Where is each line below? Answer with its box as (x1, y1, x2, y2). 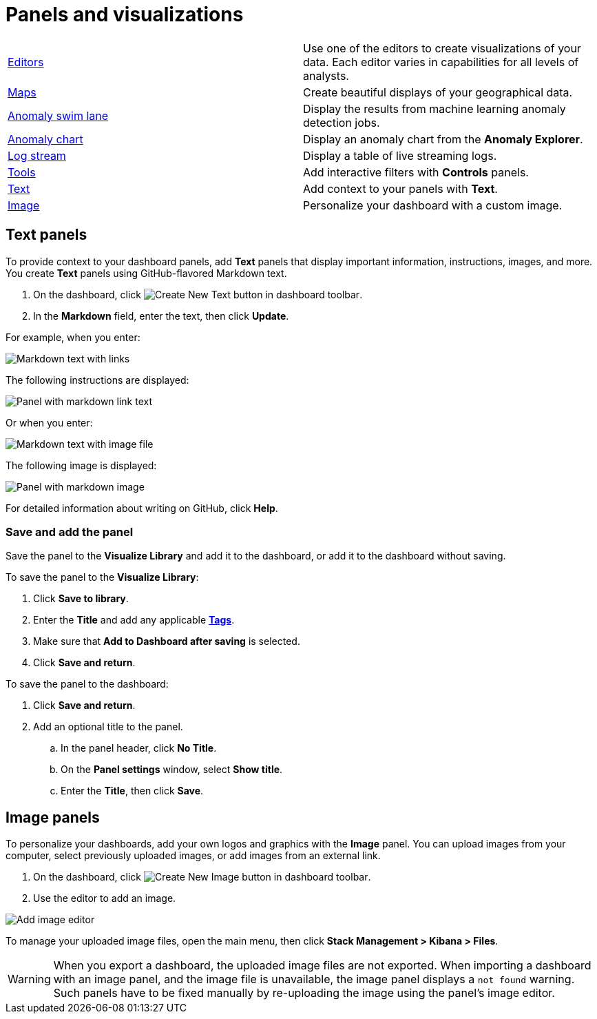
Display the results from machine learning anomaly (303, 101, 566, 116)
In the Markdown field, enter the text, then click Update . (33, 309, 289, 322)
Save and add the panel (6, 524, 134, 539)
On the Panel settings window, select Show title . (61, 763, 283, 776)
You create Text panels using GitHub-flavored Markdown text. (6, 267, 287, 279)
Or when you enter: (6, 416, 93, 429)
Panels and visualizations (6, 3, 244, 26)
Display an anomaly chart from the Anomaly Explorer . (303, 132, 583, 146)
